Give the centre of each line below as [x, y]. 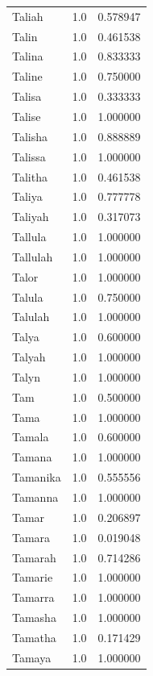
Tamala [31, 437]
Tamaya [32, 657]
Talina [28, 56]
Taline [27, 76]
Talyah [29, 357]
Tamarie [33, 577]
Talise [27, 116]
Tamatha [34, 637]
